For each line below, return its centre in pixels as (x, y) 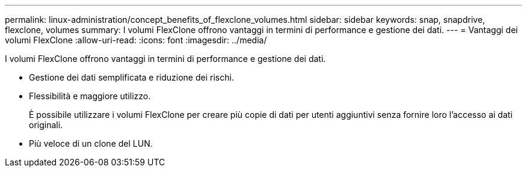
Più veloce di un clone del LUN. (91, 143)
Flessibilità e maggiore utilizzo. (90, 96)
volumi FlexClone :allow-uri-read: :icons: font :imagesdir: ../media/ (136, 40)
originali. (46, 125)
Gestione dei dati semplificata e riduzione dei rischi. (131, 77)
